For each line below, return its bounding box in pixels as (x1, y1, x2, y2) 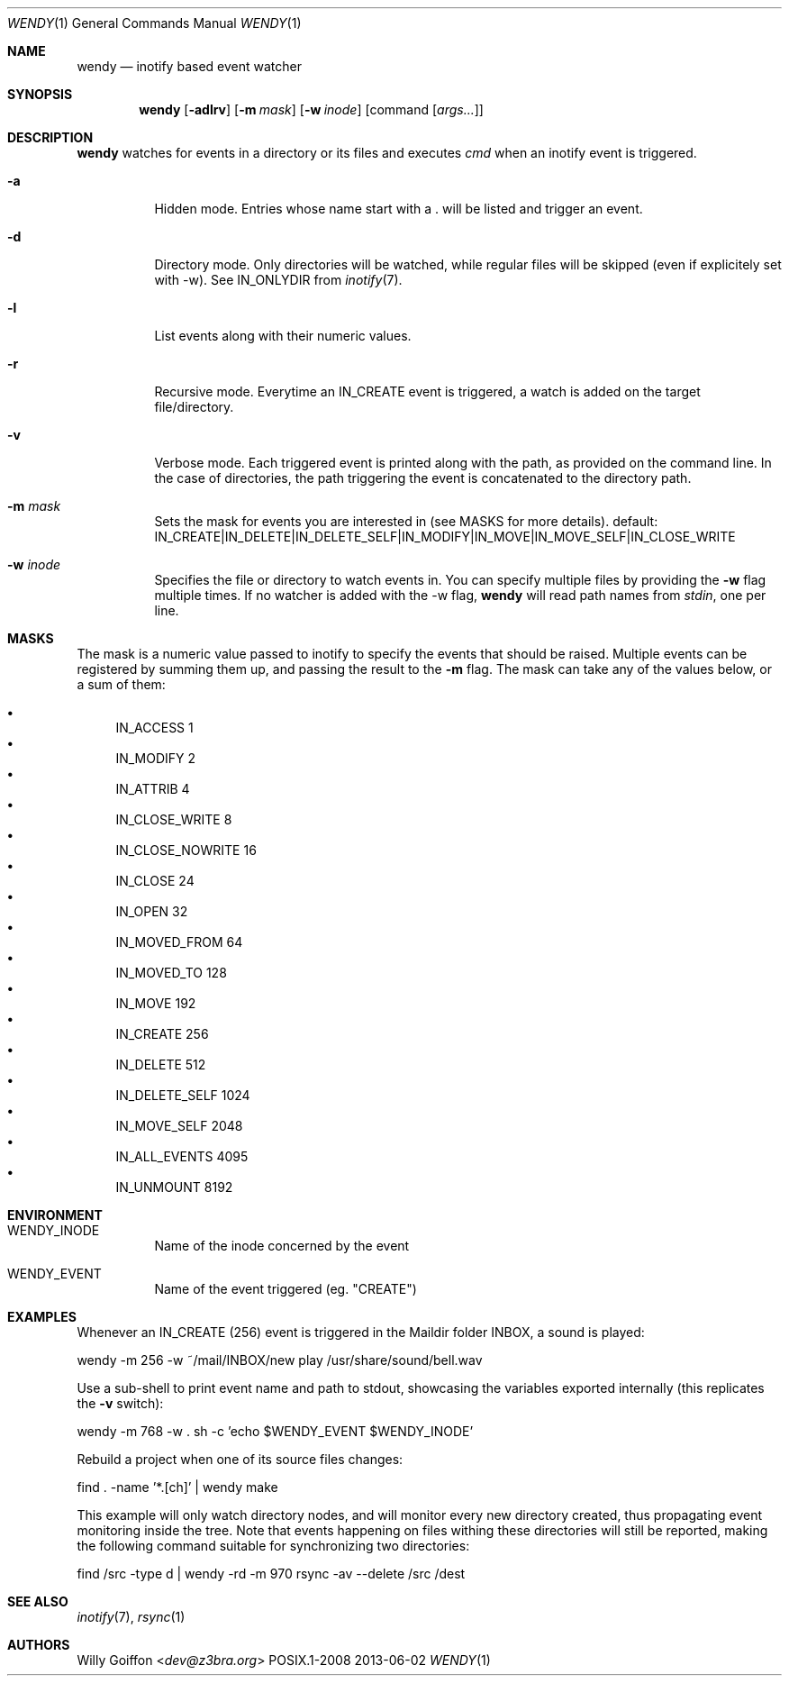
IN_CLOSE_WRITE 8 (115, 812, 232, 827)
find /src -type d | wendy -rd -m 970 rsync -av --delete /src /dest (77, 1566, 466, 1581)
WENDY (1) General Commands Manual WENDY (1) (7, 15, 302, 31)
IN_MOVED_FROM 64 (115, 934, 243, 950)
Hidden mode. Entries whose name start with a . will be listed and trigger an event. (154, 201, 643, 216)
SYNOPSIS (7, 86, 73, 102)
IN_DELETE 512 (115, 1057, 206, 1072)
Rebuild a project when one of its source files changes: (77, 1451, 404, 1467)
